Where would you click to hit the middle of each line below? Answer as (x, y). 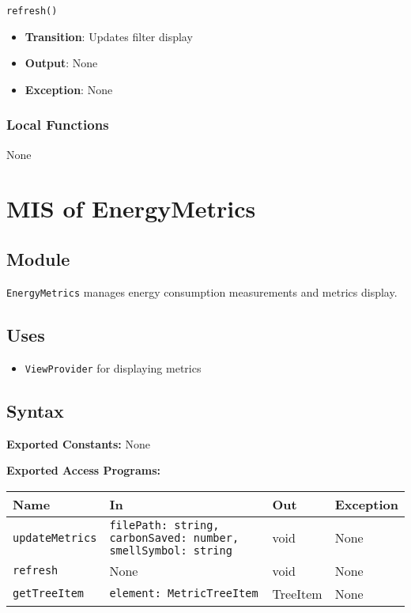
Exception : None (69, 89)
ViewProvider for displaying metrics (113, 367)
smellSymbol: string (171, 550)
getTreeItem (49, 594)
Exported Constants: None (78, 443)
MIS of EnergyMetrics (131, 208)
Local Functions (58, 125)
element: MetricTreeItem (184, 594)
